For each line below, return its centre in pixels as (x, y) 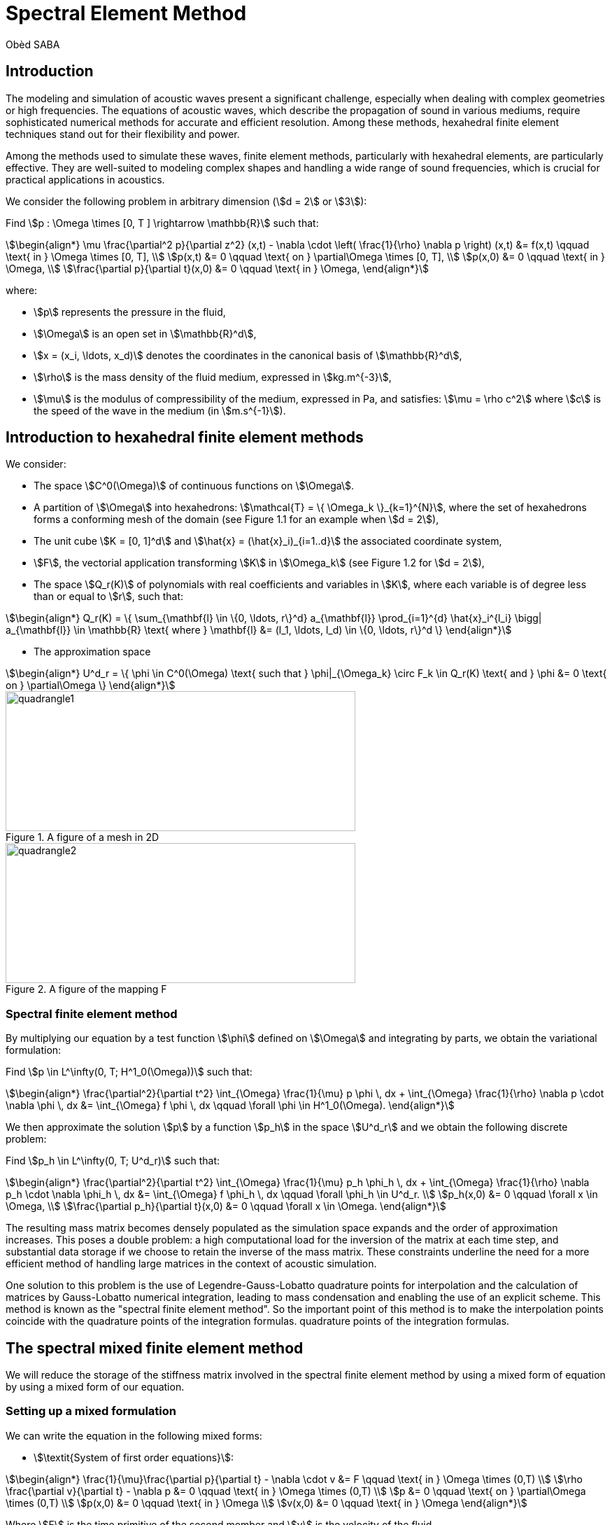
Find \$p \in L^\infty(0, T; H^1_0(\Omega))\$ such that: (129, 1072)
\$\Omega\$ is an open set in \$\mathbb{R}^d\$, (145, 333)
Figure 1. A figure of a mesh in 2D (83, 837)
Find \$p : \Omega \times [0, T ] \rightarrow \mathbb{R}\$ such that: (162, 223)
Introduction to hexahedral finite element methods (185, 438)
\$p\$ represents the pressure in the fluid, (130, 312)
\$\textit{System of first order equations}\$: (134, 1457)
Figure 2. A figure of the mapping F (86, 989)
